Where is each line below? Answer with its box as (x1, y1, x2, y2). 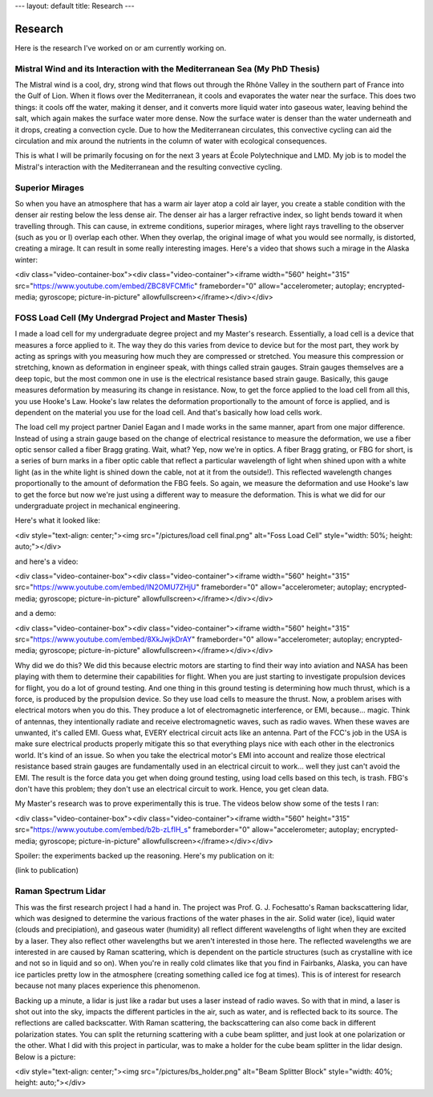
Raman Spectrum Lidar (14, 886, 106, 897)
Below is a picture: (14, 1052, 76, 1062)
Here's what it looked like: (14, 516, 100, 525)
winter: (14, 255, 38, 264)
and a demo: (14, 609, 56, 618)
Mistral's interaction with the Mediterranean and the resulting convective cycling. (14, 161, 282, 172)
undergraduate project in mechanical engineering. (14, 501, 180, 511)
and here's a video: (14, 557, 79, 566)
